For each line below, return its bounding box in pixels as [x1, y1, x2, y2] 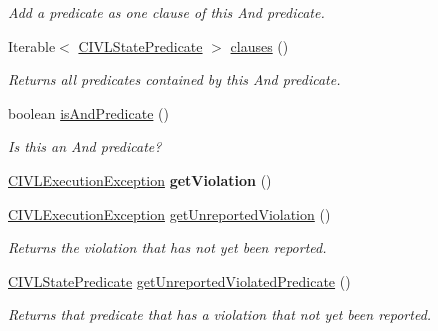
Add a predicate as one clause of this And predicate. [8, 2, 325, 22]
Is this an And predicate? [8, 136, 162, 157]
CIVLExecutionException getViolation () [8, 169, 272, 190]
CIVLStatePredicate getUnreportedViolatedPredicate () [8, 270, 351, 291]
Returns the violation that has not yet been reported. [8, 237, 327, 258]
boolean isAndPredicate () [8, 102, 169, 123]
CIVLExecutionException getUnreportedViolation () [8, 203, 331, 224]
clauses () [230, 35, 289, 56]
